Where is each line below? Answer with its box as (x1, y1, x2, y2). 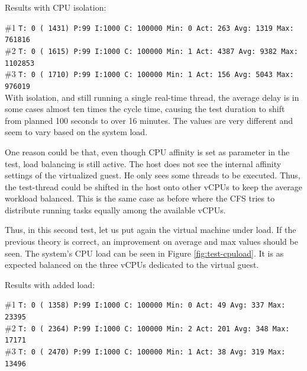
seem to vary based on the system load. (5, 126, 148, 138)
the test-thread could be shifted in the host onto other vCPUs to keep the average (5, 180, 303, 193)
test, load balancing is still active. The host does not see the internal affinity (5, 157, 282, 169)
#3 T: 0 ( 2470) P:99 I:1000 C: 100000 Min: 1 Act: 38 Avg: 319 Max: (5, 345, 286, 357)
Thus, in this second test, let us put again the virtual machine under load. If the (5, 223, 296, 236)
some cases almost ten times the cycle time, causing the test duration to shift (5, 103, 285, 115)
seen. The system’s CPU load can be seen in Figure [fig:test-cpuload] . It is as (5, 247, 284, 259)
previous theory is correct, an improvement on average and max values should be (5, 235, 298, 248)
